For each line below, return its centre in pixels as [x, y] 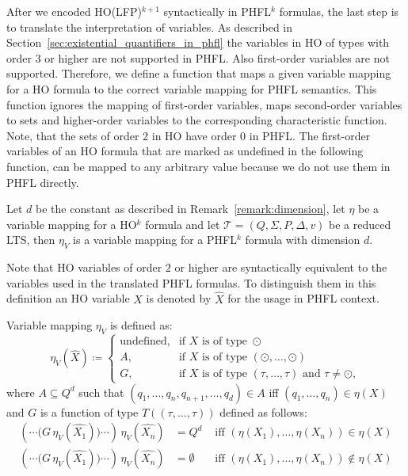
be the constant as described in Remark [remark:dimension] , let [191, 209]
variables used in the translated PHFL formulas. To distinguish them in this [191, 282]
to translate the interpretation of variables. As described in [150, 27]
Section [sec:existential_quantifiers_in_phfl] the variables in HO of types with [198, 42]
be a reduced [360, 224]
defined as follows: [263, 411]
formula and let [183, 224]
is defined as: [141, 325]
